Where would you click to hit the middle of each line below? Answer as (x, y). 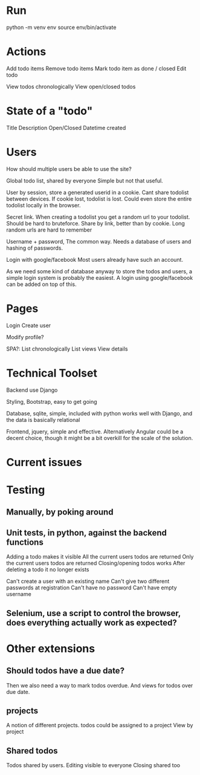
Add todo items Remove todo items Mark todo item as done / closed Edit (96, 68)
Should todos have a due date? (66, 671)
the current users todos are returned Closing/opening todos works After (96, 563)
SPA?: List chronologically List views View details (67, 349)
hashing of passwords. (35, 248)
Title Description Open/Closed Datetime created (66, 128)
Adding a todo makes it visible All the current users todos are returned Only (100, 557)
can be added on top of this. (41, 284)
